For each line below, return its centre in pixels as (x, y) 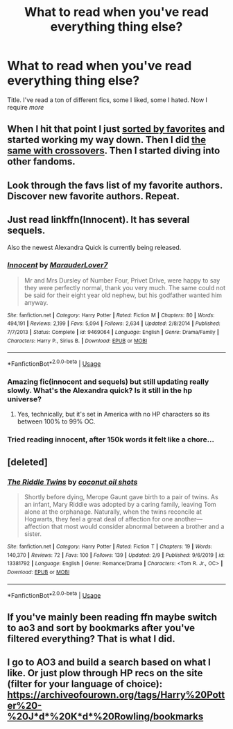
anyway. (36, 302)
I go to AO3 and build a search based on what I (109, 663)
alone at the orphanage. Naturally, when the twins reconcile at (113, 512)
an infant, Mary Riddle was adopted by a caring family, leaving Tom (120, 505)
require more (26, 107)
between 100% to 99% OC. (56, 421)
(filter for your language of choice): (85, 684)
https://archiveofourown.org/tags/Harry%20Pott (116, 695)
